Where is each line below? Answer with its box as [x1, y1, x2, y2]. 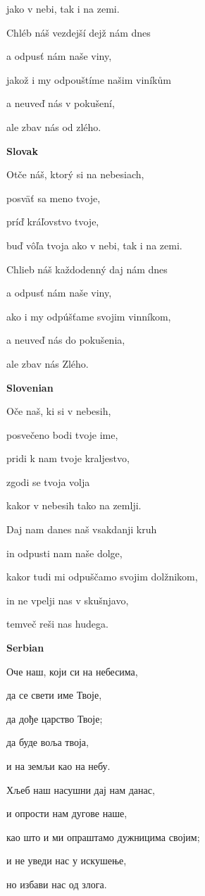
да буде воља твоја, [6, 735, 89, 749]
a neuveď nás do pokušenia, [6, 332, 125, 347]
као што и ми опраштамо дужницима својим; [6, 829, 200, 844]
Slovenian [6, 380, 54, 394]
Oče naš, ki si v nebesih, [6, 404, 111, 418]
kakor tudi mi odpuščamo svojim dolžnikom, [6, 569, 198, 584]
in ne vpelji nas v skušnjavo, [6, 592, 129, 607]
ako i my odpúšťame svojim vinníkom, [6, 309, 171, 323]
